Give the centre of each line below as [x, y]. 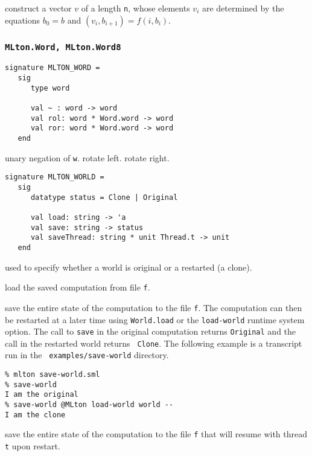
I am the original [42, 395]
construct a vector [38, 8]
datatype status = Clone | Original [104, 197]
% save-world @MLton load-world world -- [89, 405]
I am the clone [35, 415]
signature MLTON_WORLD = [55, 177]
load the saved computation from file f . [78, 287]
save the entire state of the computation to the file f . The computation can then [154, 307]
